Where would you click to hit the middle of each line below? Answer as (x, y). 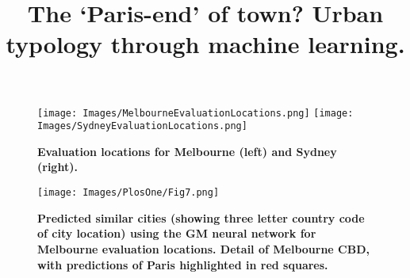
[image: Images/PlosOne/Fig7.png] (128, 193)
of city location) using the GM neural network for (177, 233)
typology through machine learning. (205, 44)
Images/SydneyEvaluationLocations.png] (142, 126)
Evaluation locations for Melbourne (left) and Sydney (187, 151)
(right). (57, 167)
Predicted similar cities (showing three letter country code (201, 217)
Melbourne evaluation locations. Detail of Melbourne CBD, (203, 248)
